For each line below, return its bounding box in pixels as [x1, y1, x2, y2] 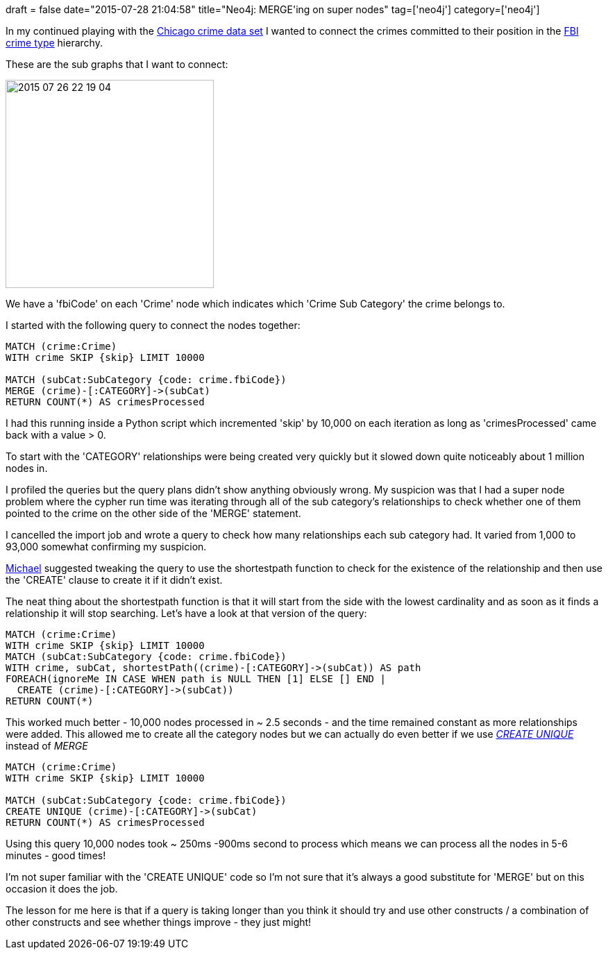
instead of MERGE [6, 740, 88, 752]
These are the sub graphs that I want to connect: [6, 58, 228, 70]
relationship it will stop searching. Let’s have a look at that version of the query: [6, 607, 367, 619]
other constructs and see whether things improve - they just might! [6, 916, 312, 928]
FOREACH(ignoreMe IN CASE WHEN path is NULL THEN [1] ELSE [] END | [6, 673, 386, 684]
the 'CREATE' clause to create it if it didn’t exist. [6, 574, 223, 586]
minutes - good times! [6, 850, 106, 861]
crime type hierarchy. [6, 37, 103, 49]
